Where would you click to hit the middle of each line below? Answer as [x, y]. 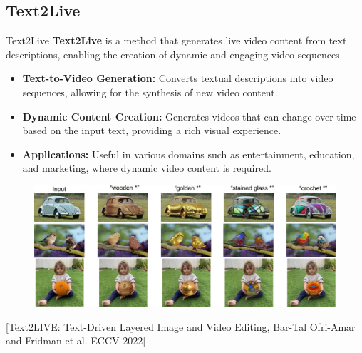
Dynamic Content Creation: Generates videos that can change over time [189, 116]
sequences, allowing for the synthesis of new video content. [150, 92]
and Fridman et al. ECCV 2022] [76, 341]
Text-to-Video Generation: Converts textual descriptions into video [178, 78]
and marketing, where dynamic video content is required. [147, 168]
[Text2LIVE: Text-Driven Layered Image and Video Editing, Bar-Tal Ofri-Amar [181, 326]
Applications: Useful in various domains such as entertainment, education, [188, 154]
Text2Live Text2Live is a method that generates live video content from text [176, 40]
